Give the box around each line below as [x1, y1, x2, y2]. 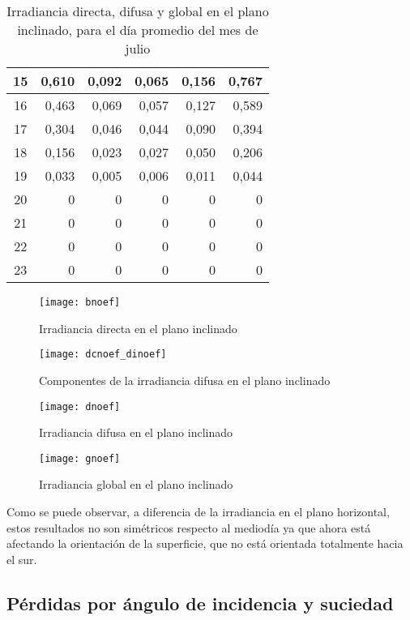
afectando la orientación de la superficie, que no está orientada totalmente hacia [6, 535, 404, 552]
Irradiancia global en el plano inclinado [39, 476, 233, 493]
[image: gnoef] [39, 452, 121, 464]
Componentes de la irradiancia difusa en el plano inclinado [39, 371, 331, 388]
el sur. [6, 550, 37, 567]
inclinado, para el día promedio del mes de [17, 20, 258, 39]
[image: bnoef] [39, 297, 121, 308]
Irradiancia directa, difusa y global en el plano [6, 2, 269, 20]
